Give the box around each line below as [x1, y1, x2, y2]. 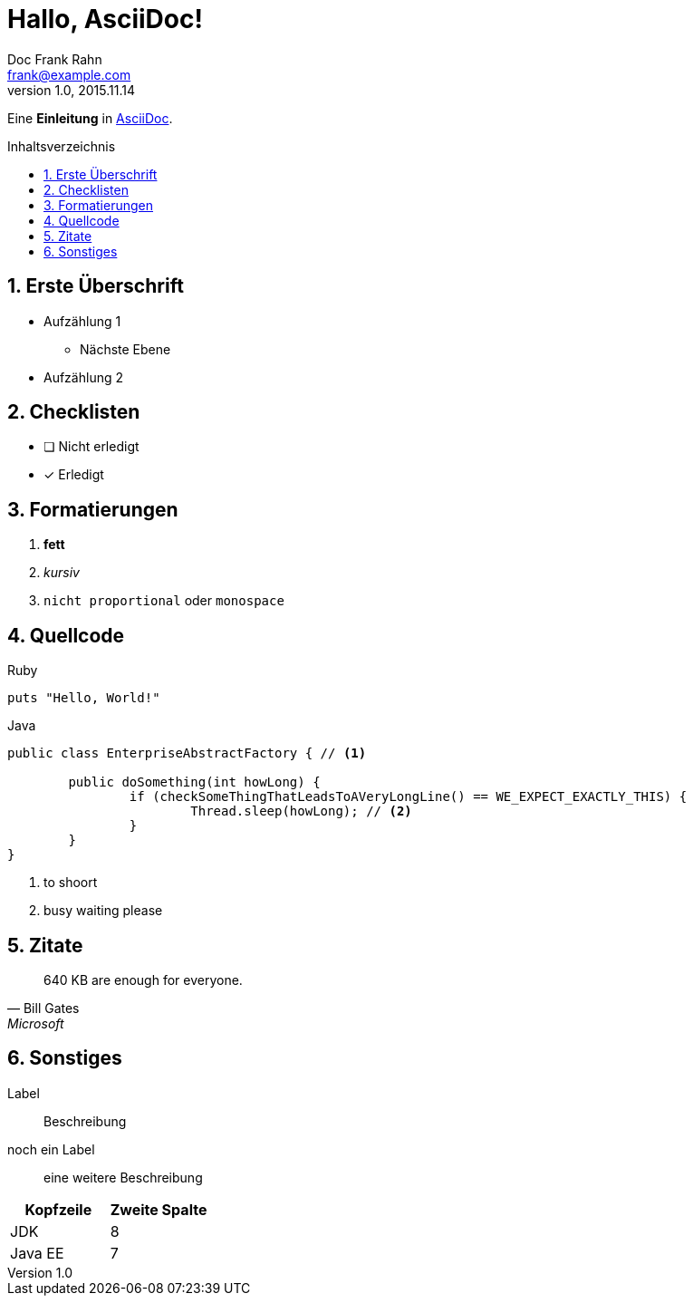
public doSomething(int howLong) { [68, 775, 321, 790]
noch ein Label [7, 1141, 95, 1157]
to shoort [43, 874, 98, 891]
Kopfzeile [24, 1200, 92, 1219]
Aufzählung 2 [43, 369, 123, 385]
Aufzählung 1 [43, 313, 121, 329]
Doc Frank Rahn [7, 51, 102, 67]
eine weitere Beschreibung [43, 1169, 203, 1185]
